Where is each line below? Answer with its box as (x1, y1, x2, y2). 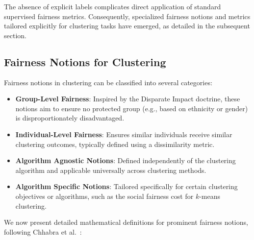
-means (199, 191, 221, 201)
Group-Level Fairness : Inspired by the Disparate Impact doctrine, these (15, 94, 240, 104)
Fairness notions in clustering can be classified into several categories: (4, 77, 212, 87)
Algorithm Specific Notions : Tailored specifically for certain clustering (15, 181, 238, 192)
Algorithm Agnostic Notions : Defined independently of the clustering (15, 155, 236, 166)
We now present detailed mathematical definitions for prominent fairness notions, (4, 217, 248, 227)
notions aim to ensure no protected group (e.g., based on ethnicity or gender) (15, 103, 248, 113)
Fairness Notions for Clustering (4, 54, 166, 69)
